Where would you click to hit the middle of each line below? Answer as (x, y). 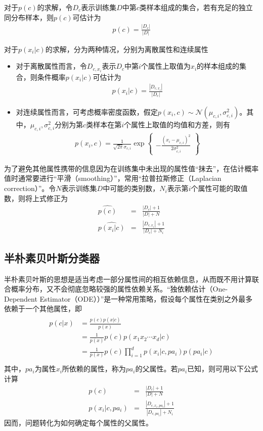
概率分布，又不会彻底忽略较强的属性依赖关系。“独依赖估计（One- (119, 289)
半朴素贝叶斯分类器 (52, 257)
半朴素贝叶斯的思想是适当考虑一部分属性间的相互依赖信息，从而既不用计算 (128, 279)
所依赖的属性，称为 (94, 369)
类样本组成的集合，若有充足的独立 (196, 7)
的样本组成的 (218, 66)
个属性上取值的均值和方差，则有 (177, 124)
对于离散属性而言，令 (51, 66)
